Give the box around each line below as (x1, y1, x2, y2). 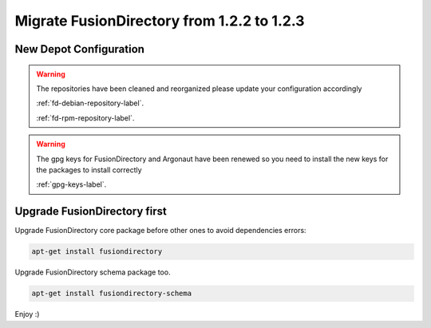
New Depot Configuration (14, 42, 145, 56)
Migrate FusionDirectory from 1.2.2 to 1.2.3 (14, 12, 305, 30)
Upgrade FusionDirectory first (14, 204, 167, 219)
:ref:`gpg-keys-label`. (36, 180, 107, 189)
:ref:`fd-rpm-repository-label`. (36, 113, 135, 123)
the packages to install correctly (36, 164, 143, 175)
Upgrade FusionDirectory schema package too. (14, 267, 171, 277)
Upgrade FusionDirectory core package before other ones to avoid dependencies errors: (14, 226, 306, 235)
